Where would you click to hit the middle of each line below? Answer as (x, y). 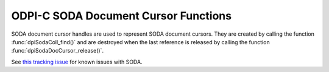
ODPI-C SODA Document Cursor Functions (121, 16)
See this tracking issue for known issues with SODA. (77, 62)
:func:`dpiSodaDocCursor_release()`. (57, 51)
